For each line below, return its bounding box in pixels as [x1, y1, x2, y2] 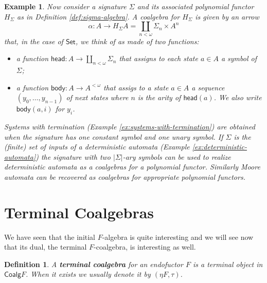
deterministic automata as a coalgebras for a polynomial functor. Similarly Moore [4, 161, 260, 172]
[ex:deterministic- [192, 141, 247, 152]
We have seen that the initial [4, 231, 96, 242]
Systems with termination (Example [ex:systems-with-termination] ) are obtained [4, 121, 255, 131]
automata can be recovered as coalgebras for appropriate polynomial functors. [4, 171, 245, 182]
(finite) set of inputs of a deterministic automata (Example [4, 141, 190, 152]
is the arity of [137, 92, 181, 103]
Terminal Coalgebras [4, 201, 154, 222]
